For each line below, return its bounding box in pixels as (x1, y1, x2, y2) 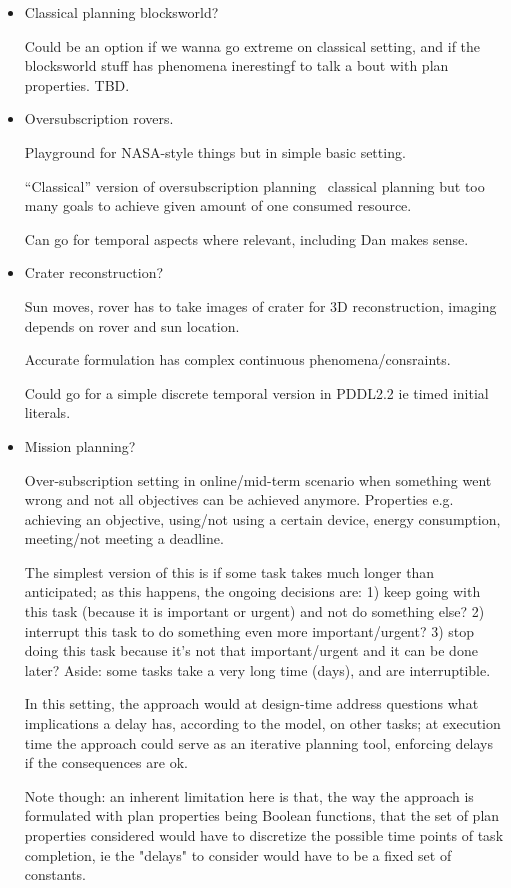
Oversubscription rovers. (24, 108, 174, 129)
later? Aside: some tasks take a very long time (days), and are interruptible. (24, 659, 491, 680)
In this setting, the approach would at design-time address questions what (24, 693, 479, 714)
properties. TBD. (24, 74, 130, 95)
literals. (24, 402, 71, 423)
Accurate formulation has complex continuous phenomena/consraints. (24, 349, 451, 370)
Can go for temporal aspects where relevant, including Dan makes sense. (24, 228, 469, 249)
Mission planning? (24, 435, 136, 456)
